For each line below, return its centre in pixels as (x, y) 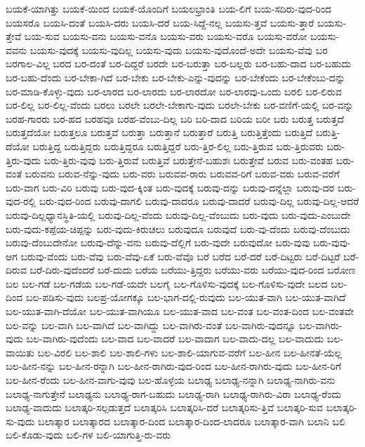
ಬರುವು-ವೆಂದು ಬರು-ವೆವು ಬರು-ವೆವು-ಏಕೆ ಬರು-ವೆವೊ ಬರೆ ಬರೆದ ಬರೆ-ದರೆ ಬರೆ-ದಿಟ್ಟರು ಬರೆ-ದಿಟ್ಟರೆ (180, 256)
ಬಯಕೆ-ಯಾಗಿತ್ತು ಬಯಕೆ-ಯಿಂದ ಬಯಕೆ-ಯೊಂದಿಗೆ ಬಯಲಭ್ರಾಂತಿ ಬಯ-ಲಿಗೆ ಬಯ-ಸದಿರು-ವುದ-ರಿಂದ (169, 8)
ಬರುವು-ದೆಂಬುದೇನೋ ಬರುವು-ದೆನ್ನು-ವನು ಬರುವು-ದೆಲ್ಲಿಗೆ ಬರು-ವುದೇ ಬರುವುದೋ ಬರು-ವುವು (158, 242)
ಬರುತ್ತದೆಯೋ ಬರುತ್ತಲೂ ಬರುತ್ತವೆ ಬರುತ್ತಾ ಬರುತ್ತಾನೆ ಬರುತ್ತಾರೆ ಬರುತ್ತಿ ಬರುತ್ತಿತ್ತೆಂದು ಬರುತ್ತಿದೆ (159, 132)
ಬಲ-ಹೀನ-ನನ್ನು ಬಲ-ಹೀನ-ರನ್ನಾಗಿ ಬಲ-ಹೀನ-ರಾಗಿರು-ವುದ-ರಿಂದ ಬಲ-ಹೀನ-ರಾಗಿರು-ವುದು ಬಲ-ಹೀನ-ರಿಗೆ (174, 366)
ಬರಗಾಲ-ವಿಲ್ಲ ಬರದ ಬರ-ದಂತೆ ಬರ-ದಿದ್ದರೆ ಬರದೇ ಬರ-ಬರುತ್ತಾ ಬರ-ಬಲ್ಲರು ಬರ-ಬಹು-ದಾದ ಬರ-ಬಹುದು (178, 64)
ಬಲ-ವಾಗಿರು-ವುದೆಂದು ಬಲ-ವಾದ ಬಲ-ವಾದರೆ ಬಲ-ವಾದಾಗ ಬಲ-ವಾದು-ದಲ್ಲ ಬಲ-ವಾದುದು (175, 339)
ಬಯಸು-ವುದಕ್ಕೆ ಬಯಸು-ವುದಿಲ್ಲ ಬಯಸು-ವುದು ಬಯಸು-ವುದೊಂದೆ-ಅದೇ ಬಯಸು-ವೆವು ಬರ (179, 49)
